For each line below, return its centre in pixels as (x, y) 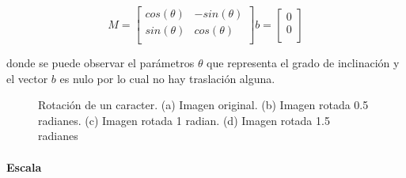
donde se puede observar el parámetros (101, 63)
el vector (27, 78)
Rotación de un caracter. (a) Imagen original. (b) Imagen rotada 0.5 (203, 105)
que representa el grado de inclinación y (303, 63)
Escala (24, 167)
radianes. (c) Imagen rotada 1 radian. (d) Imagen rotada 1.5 (184, 120)
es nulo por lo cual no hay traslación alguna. (167, 78)
